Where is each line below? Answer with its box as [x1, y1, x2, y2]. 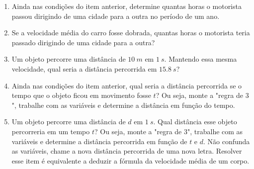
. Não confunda [203, 136, 250, 146]
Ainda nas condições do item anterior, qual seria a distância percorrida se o [11, 80, 242, 90]
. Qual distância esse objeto [153, 116, 237, 127]
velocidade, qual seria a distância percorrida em [11, 63, 157, 74]
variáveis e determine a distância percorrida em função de [11, 136, 187, 146]
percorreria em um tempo [11, 126, 90, 136]
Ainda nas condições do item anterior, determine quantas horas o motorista [11, 1, 242, 11]
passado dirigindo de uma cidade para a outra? [11, 37, 155, 47]
